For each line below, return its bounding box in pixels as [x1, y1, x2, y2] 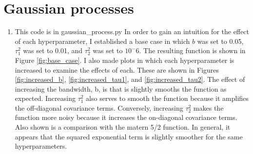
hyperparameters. [15, 141, 67, 151]
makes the [193, 102, 224, 113]
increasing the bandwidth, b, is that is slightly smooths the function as [15, 83, 227, 94]
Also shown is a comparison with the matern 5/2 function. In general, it [15, 122, 231, 132]
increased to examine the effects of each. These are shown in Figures [15, 64, 219, 75]
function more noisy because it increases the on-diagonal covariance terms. [15, 112, 237, 122]
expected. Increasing [15, 93, 76, 103]
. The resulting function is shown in [139, 45, 246, 56]
